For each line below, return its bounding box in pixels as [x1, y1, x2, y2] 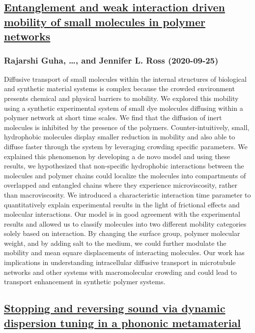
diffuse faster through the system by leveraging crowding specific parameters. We [4, 141, 248, 151]
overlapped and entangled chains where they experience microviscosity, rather [4, 180, 237, 190]
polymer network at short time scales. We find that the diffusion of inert [4, 112, 222, 123]
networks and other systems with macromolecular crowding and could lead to [4, 266, 237, 277]
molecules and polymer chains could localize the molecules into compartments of [4, 170, 246, 180]
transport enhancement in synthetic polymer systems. [4, 276, 166, 287]
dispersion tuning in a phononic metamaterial [4, 315, 241, 330]
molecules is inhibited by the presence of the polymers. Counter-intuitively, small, [4, 122, 250, 132]
